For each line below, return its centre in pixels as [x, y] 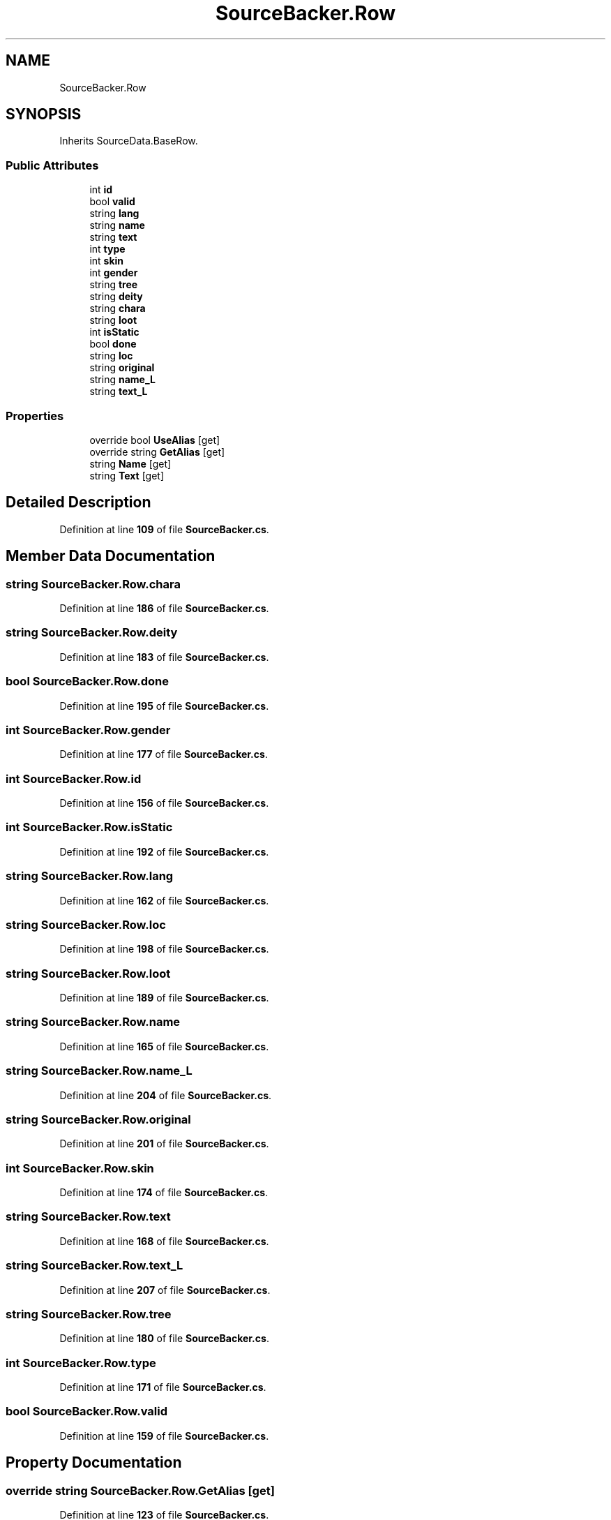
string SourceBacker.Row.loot [88, 973]
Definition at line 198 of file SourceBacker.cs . [164, 949]
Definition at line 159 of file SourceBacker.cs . [164, 1436]
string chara [118, 308]
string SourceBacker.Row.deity [92, 633]
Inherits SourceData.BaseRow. [129, 141]
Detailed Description [78, 502]
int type [107, 249]
